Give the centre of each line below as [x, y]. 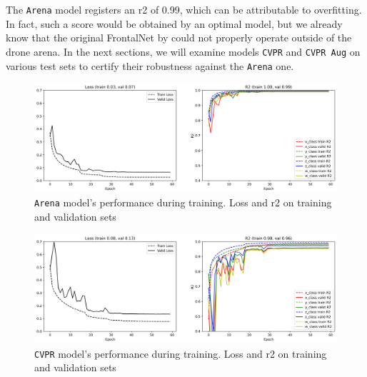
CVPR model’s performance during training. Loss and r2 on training [181, 353]
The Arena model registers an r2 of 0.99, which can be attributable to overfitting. [184, 9]
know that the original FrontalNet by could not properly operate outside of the [179, 37]
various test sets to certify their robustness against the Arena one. [150, 65]
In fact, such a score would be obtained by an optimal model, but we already [174, 23]
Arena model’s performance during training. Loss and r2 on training [183, 202]
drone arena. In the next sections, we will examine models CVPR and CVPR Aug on [183, 51]
